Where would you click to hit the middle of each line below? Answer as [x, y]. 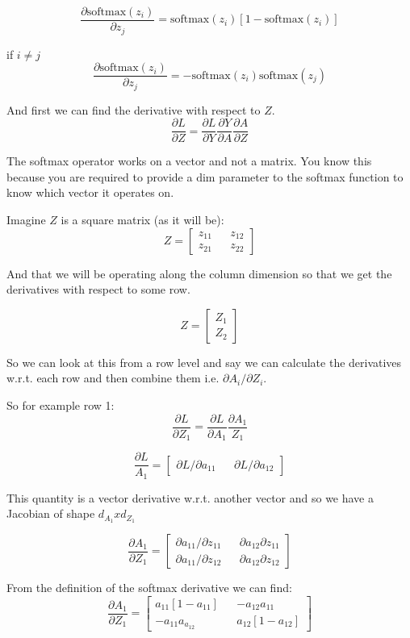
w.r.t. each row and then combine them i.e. [113, 378]
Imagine [26, 220]
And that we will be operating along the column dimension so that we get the [199, 273]
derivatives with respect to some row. [98, 289]
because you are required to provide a [100, 176]
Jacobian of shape [51, 513]
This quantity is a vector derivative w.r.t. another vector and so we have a [190, 497]
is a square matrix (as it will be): [142, 220]
